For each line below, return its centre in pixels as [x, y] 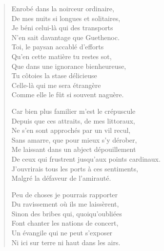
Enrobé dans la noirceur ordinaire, [63, 8]
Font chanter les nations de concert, [65, 223]
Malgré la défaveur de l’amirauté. [61, 178]
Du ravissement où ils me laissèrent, [65, 204]
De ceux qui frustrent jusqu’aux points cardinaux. [86, 158]
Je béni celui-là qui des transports [62, 28]
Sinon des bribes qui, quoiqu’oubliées [67, 213]
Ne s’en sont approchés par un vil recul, [71, 130]
